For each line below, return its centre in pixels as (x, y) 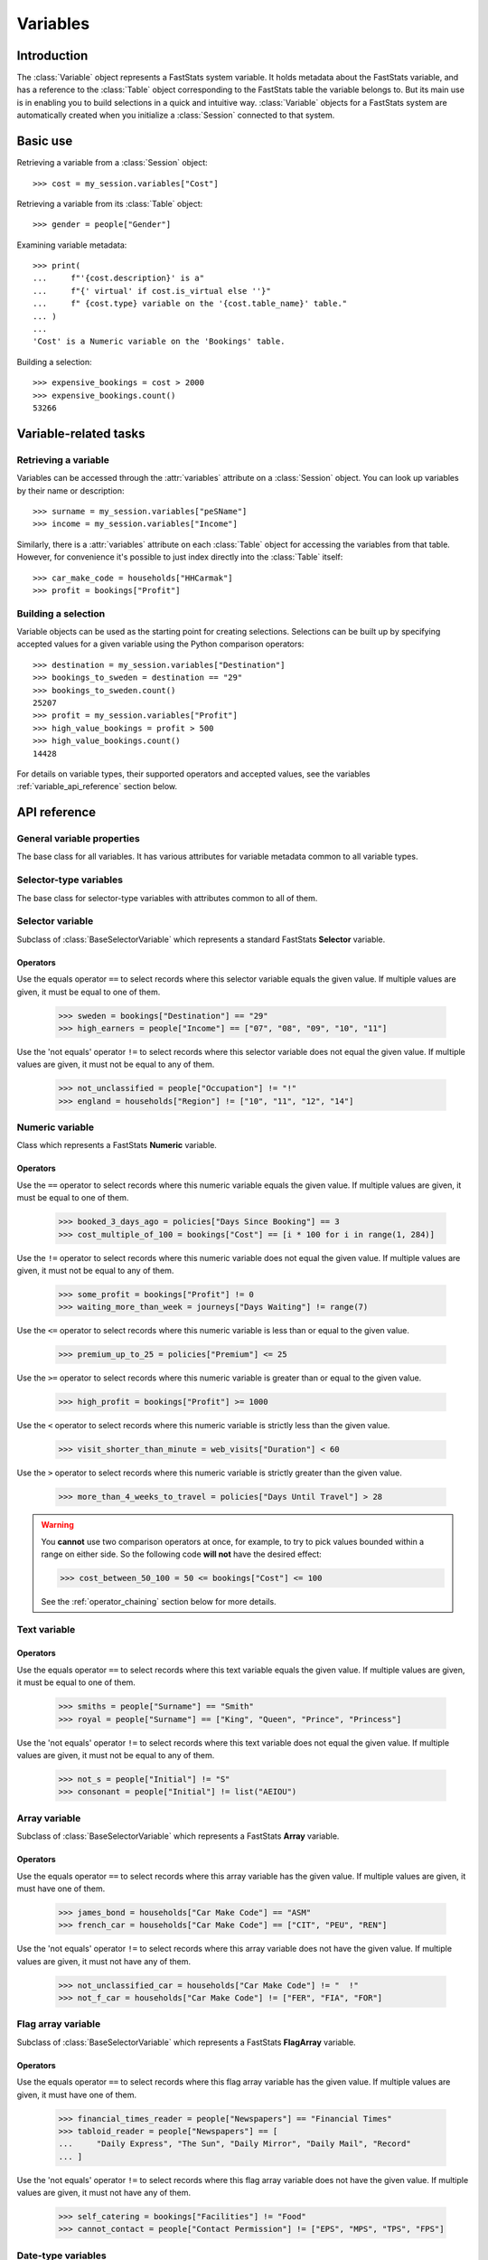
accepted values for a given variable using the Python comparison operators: (160, 644)
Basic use (45, 141)
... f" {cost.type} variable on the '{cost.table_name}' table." (190, 304)
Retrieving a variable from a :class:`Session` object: (112, 163)
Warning (57, 1525)
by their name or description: (70, 490)
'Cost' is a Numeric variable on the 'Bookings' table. (159, 342)
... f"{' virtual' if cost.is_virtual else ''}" (152, 291)
